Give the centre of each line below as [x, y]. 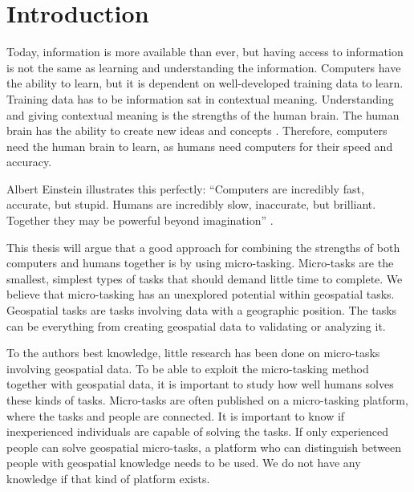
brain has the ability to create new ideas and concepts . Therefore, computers [197, 130]
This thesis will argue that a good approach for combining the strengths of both [203, 247]
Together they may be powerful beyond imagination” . [140, 220]
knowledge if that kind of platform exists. [108, 478]
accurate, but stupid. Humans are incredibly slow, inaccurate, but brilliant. [191, 204]
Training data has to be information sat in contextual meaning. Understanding [200, 98]
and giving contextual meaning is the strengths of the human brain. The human [203, 114]
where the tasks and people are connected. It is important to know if [176, 415]
